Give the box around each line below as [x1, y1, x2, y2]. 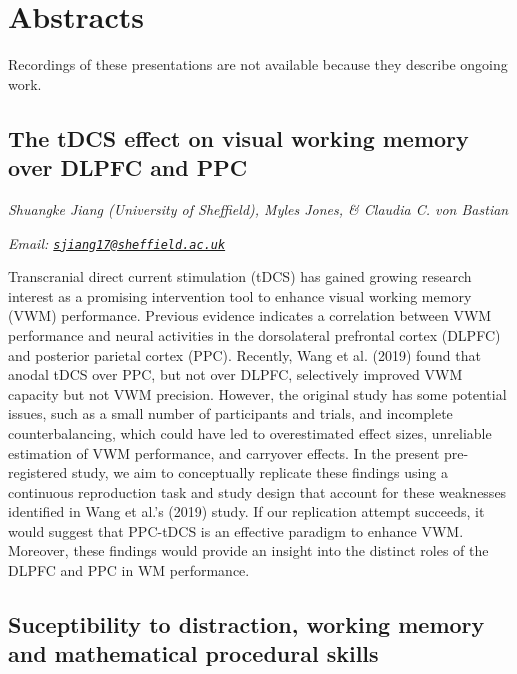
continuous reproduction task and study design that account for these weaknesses [8, 481, 507, 502]
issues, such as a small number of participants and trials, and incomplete [8, 403, 453, 424]
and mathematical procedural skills [8, 638, 379, 669]
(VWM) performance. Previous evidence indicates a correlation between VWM [8, 305, 492, 326]
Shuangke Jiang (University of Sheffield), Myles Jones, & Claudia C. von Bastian [8, 198, 509, 219]
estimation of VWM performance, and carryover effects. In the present [8, 442, 440, 463]
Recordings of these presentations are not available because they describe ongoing [8, 54, 508, 75]
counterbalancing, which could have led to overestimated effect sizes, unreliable [8, 422, 492, 443]
